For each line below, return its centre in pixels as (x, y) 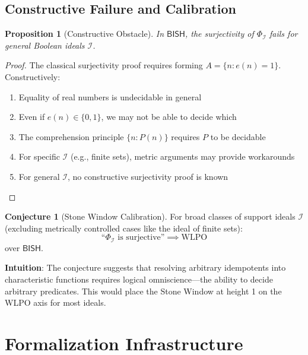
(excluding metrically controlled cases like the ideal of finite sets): (124, 228)
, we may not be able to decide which (169, 117)
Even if (32, 117)
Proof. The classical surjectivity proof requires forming (104, 65)
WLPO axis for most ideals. (55, 302)
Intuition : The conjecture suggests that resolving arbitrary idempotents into (145, 267)
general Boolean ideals (45, 45)
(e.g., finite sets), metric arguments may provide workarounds (182, 156)
